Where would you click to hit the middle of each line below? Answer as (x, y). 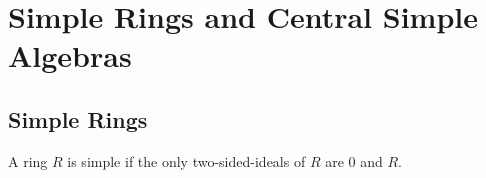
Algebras (70, 55)
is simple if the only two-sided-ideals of (186, 160)
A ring (28, 160)
